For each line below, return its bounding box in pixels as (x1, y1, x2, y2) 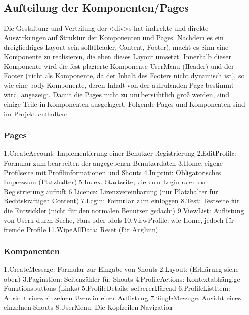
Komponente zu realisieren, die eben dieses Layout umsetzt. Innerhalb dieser (4, 51, 231, 61)
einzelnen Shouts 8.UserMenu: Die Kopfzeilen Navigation (4, 302, 173, 312)
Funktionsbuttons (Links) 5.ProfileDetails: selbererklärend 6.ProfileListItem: (4, 283, 231, 293)
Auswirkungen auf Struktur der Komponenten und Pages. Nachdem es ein (4, 32, 224, 42)
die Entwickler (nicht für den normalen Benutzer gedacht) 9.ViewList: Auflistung (4, 205, 244, 215)
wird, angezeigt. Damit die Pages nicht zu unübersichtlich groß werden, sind (4, 89, 230, 99)
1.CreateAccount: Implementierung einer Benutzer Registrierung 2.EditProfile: (4, 148, 236, 158)
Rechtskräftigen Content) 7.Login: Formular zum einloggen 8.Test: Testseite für (4, 196, 240, 206)
